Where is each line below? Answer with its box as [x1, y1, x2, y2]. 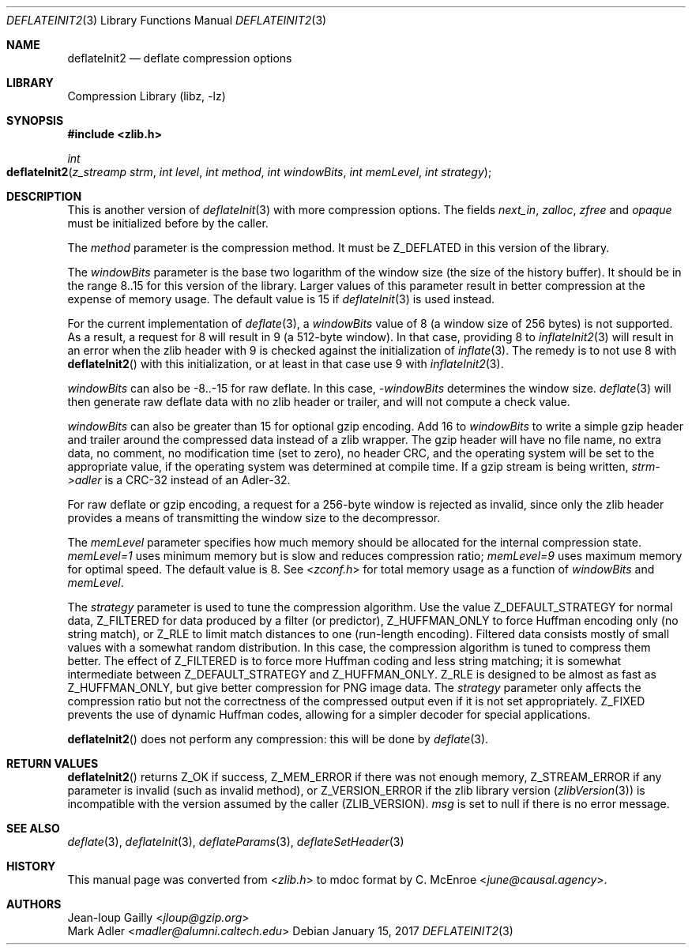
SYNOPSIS [6, 114, 64, 127]
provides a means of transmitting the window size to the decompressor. [67, 511, 441, 524]
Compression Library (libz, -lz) [67, 89, 226, 103]
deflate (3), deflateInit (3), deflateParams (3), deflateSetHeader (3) [67, 835, 404, 848]
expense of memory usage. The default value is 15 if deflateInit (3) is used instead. [67, 292, 495, 306]
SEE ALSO [6, 821, 60, 835]
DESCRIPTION [6, 190, 82, 203]
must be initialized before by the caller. [67, 216, 269, 230]
